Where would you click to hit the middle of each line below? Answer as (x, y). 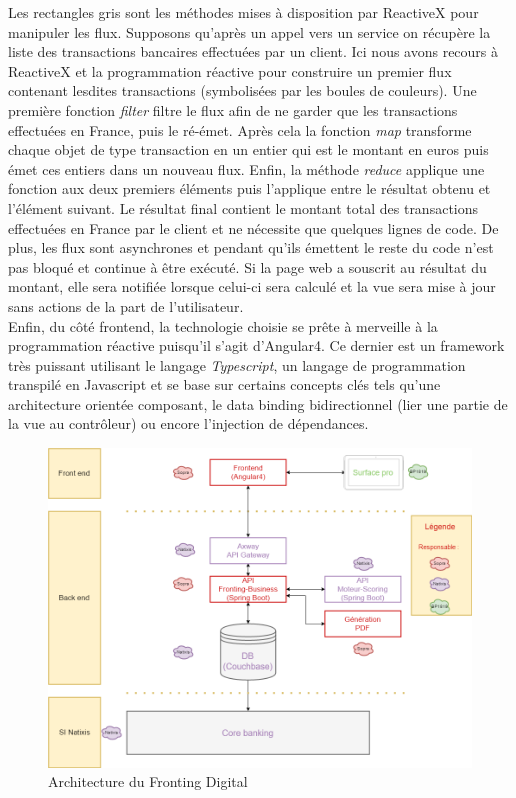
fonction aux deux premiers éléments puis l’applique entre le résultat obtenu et (249, 188)
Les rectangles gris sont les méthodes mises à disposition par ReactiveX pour (243, 12)
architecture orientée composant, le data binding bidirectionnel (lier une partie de (258, 403)
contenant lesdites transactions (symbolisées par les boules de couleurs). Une (242, 90)
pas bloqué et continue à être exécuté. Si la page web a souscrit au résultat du (247, 266)
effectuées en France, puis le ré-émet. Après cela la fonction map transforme (240, 129)
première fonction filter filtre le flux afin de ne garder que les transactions (233, 109)
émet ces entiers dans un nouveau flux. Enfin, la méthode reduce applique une (246, 168)
